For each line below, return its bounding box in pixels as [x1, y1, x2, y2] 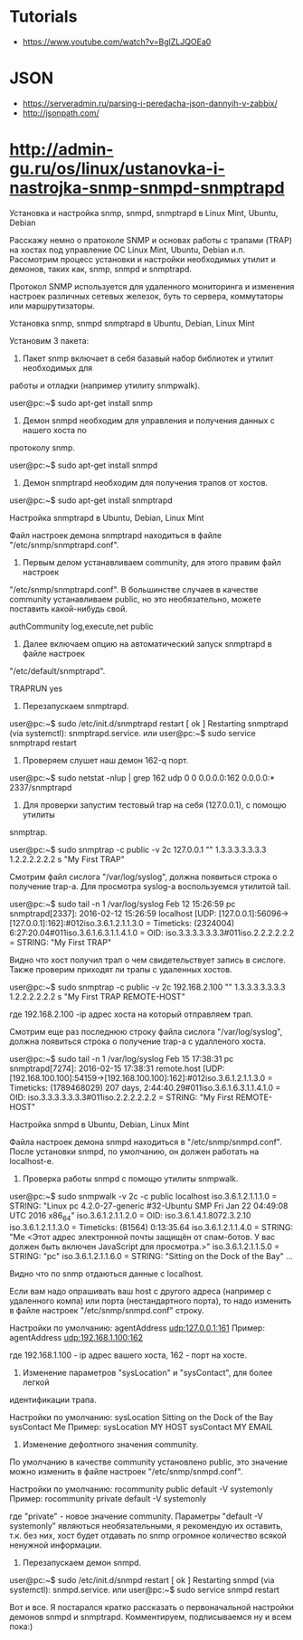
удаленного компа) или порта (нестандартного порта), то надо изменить [9, 1295, 292, 1306]
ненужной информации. [9, 1540, 102, 1550]
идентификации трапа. [9, 1394, 97, 1405]
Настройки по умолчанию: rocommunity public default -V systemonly [9, 1484, 273, 1494]
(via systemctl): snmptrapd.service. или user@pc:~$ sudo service [9, 727, 256, 738]
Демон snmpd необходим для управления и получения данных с [22, 414, 276, 426]
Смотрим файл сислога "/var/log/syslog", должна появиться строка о [9, 871, 278, 882]
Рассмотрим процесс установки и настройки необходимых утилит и [9, 253, 276, 264]
